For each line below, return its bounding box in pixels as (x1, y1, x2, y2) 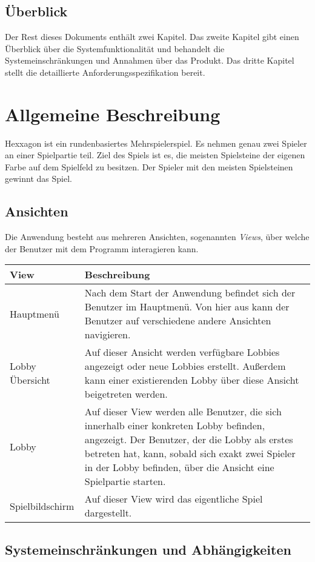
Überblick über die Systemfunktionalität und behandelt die (5, 42, 225, 55)
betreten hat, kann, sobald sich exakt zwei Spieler (84, 446, 296, 461)
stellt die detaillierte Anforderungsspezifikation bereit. (5, 65, 205, 78)
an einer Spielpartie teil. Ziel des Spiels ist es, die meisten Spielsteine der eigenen (5, 149, 305, 161)
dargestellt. (84, 506, 132, 520)
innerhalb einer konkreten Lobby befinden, (84, 418, 265, 433)
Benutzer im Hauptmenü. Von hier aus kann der (84, 299, 290, 314)
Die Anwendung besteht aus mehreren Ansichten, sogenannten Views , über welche (5, 230, 310, 243)
